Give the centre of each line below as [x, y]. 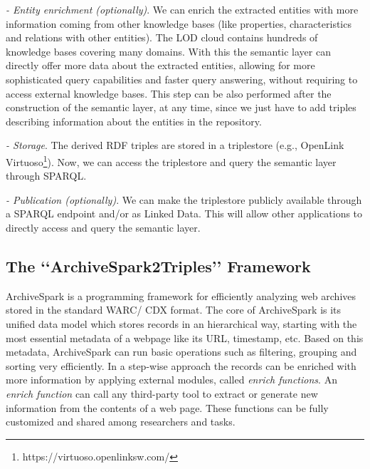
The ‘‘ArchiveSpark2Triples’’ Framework [158, 266]
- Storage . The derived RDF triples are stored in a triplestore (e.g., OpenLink [175, 145]
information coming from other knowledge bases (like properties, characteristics [179, 23]
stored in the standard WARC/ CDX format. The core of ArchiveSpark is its [174, 310]
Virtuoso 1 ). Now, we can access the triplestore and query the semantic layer [171, 160]
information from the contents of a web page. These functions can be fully [167, 407]
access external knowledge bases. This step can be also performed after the [169, 93]
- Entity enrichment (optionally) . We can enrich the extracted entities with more [182, 9]
